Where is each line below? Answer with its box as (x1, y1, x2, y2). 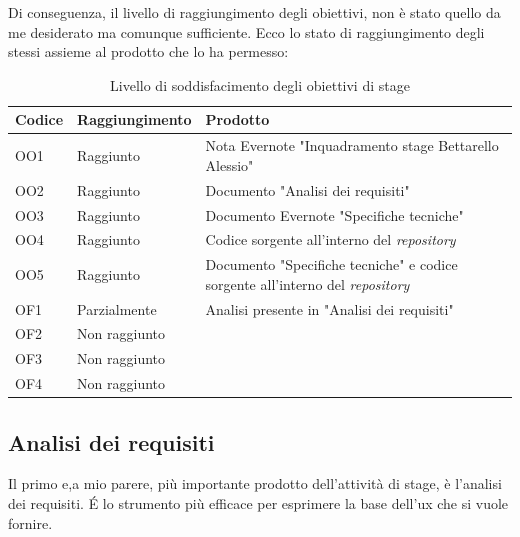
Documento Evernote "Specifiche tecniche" (205, 204, 464, 225)
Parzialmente (77, 298, 157, 319)
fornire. (8, 512, 53, 533)
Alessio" (205, 154, 254, 175)
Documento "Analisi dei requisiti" (205, 179, 410, 200)
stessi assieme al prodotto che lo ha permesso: (8, 41, 289, 62)
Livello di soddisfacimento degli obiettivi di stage (110, 74, 410, 95)
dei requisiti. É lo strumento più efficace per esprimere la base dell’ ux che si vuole (8, 493, 509, 514)
